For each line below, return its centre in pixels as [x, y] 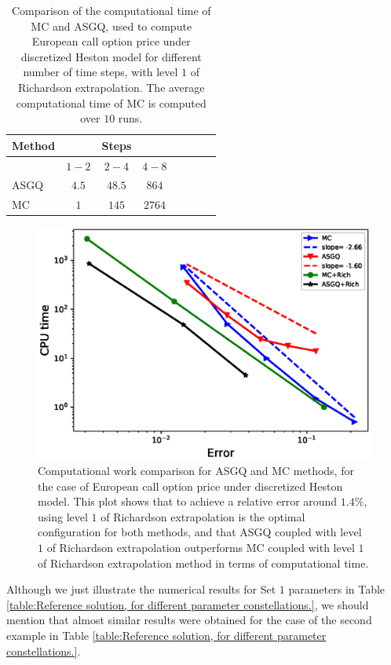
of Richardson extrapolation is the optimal [203, 516]
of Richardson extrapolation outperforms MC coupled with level [201, 547]
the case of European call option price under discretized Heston [190, 486]
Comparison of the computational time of [111, 10]
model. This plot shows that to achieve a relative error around [188, 501]
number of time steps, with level [100, 72]
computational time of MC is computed [111, 102]
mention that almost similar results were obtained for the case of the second [189, 620]
